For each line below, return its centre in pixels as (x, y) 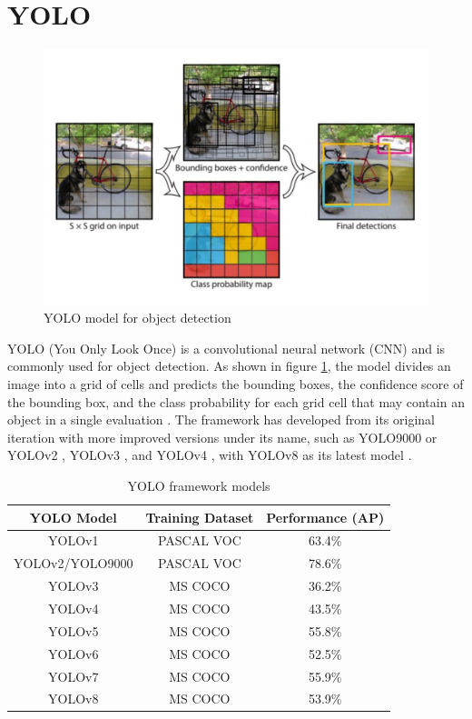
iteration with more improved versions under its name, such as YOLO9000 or (222, 437)
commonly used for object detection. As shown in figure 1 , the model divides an (229, 366)
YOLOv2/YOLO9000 (74, 563)
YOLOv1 (74, 540)
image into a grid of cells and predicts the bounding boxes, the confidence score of (236, 384)
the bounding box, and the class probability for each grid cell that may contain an (236, 401)
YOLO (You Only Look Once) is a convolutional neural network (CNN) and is (226, 348)
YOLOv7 (74, 676)
